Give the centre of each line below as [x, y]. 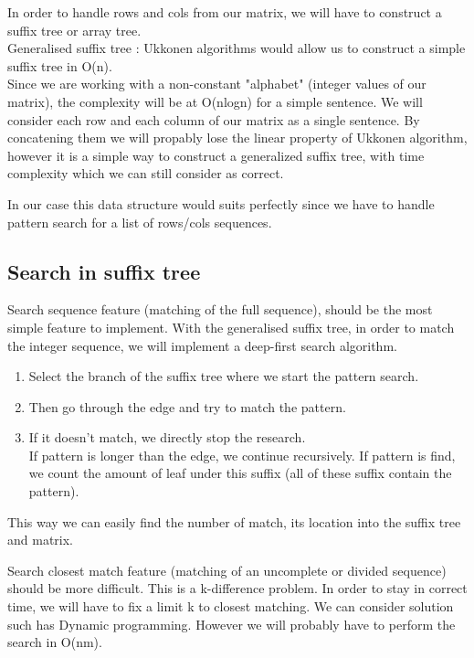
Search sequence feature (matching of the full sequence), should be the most [220, 309]
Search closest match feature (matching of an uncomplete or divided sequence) [227, 570]
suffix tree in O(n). [60, 65]
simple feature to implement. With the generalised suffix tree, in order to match [231, 327]
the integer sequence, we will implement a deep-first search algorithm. [202, 345]
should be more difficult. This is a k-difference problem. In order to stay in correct [237, 588]
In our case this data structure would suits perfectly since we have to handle [221, 203]
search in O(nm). [55, 642]
